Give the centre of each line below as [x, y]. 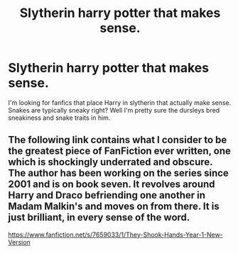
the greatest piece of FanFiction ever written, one [120, 151]
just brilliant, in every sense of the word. [99, 218]
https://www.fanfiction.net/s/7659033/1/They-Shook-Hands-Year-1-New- [115, 235]
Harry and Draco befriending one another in [107, 195]
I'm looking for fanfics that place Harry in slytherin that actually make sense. [120, 102]
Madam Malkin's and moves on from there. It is [114, 207]
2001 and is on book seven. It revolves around [112, 185]
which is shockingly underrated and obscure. [110, 162]
